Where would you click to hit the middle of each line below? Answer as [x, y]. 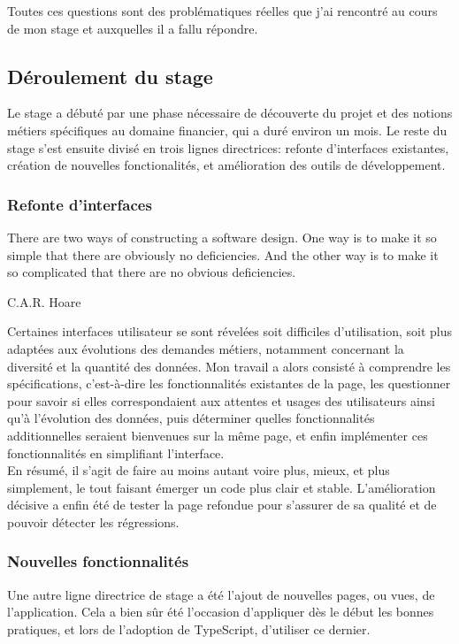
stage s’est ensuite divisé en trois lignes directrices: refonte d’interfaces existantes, [228, 147]
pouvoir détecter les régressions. [93, 521]
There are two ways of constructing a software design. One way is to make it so [222, 237]
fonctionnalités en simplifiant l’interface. [116, 452]
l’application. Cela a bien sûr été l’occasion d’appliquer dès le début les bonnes [221, 612]
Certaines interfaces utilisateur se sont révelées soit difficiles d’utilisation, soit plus [230, 331]
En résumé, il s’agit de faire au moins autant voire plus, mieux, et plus [199, 470]
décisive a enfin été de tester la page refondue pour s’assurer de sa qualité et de [222, 505]
